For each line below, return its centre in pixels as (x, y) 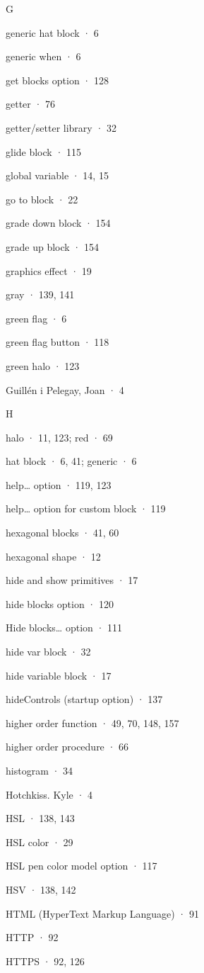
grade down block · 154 (58, 223)
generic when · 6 (43, 56)
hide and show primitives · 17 (72, 580)
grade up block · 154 (52, 246)
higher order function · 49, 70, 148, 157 (92, 722)
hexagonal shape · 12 (53, 556)
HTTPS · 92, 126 (45, 961)
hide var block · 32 (48, 652)
